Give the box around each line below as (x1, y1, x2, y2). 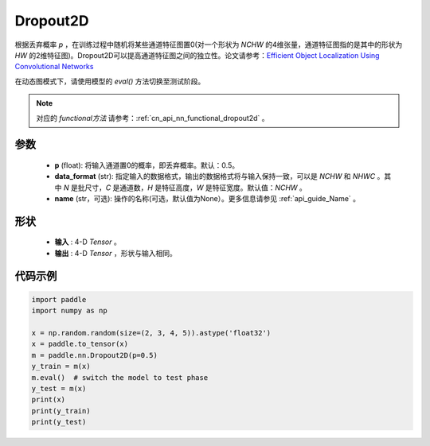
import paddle (31, 295, 87, 304)
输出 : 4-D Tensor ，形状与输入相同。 (54, 248, 177, 258)
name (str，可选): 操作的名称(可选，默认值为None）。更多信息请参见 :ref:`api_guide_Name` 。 (54, 194, 361, 204)
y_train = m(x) (31, 362, 91, 371)
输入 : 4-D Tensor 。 (54, 237, 121, 246)
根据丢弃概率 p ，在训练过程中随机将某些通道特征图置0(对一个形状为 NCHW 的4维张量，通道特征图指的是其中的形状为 (14, 40, 403, 49)
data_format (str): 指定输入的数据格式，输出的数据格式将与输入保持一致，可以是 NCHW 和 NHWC (54, 172, 376, 181)
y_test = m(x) (31, 384, 87, 393)
